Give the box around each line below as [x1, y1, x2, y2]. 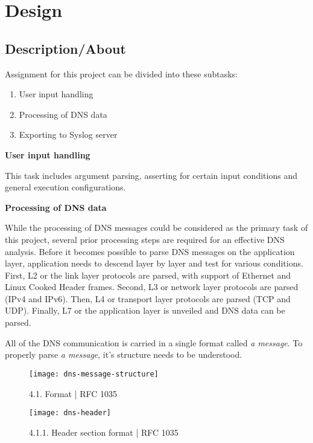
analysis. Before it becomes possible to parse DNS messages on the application [5, 245, 295, 257]
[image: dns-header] [29, 409, 112, 418]
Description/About [5, 39, 126, 57]
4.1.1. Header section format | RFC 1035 [29, 425, 179, 438]
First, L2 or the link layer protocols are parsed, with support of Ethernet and [5, 268, 291, 281]
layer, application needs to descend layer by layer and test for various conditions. [5, 257, 303, 270]
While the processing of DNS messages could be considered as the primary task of [5, 221, 308, 234]
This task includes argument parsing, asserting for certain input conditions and [5, 169, 297, 181]
